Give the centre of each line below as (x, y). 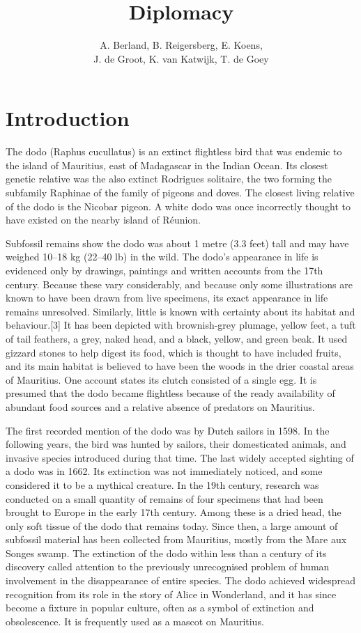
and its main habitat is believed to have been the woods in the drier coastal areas (180, 366)
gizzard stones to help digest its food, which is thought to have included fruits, (174, 352)
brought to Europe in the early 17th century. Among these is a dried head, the (174, 512)
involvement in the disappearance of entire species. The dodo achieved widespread (181, 580)
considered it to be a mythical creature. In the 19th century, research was (162, 484)
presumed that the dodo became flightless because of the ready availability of (170, 393)
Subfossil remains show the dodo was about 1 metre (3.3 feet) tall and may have (177, 243)
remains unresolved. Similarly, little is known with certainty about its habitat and (180, 311)
